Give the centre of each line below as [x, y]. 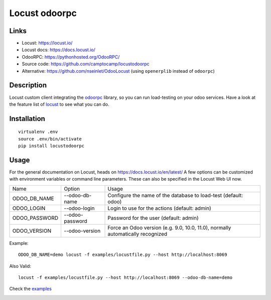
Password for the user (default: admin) [153, 218]
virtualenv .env [38, 132]
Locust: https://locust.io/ [47, 43]
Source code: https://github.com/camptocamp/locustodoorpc [86, 64]
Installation [27, 119]
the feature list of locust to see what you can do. [59, 104]
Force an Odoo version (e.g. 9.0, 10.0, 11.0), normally [169, 227]
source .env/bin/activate [50, 139]
